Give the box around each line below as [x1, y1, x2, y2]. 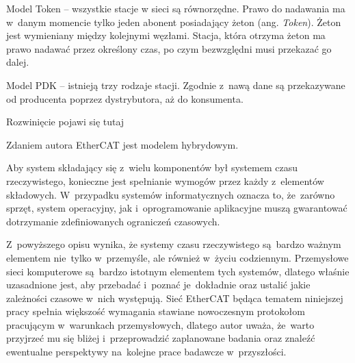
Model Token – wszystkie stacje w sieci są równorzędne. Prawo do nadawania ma [6, 1, 345, 15]
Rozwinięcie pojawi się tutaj [6, 114, 124, 129]
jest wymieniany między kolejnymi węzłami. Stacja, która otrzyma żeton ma [6, 28, 326, 42]
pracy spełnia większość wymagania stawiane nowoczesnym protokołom [6, 304, 305, 318]
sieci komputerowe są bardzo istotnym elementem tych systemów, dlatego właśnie [6, 264, 350, 278]
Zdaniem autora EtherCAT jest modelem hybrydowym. [6, 137, 239, 151]
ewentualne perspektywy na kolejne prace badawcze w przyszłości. [6, 345, 287, 359]
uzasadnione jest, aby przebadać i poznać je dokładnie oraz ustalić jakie [6, 277, 311, 292]
